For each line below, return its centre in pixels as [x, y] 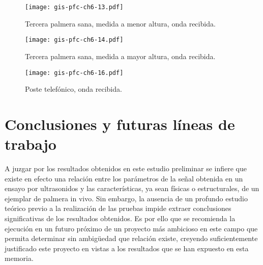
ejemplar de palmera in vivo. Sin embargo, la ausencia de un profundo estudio [126, 198]
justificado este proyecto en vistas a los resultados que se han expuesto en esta [127, 248]
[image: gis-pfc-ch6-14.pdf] [74, 40]
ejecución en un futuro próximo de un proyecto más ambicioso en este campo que [131, 228]
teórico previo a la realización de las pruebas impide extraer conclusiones [118, 208]
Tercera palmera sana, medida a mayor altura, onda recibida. [120, 56]
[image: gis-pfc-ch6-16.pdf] [74, 73]
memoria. [19, 258]
